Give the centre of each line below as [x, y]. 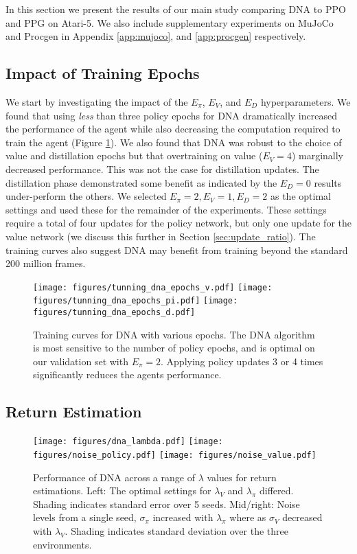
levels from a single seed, [85, 517]
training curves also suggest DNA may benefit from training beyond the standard [177, 250]
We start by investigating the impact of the [97, 101]
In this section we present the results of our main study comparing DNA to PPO [176, 9]
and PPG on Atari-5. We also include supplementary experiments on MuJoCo [170, 22]
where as [248, 517]
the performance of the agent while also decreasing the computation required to [173, 129]
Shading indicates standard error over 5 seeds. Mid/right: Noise [166, 504]
